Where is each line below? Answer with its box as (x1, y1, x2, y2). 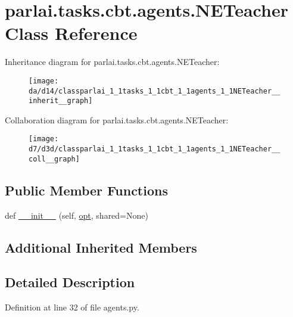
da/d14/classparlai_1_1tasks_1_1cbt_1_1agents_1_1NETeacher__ (29, 86, 280, 95)
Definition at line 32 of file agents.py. (5, 301, 139, 313)
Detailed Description (5, 273, 135, 291)
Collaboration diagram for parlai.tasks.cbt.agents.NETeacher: (5, 113, 229, 126)
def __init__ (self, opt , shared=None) (5, 209, 148, 221)
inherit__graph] (29, 97, 93, 105)
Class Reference (5, 21, 138, 45)
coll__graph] (29, 154, 80, 163)
